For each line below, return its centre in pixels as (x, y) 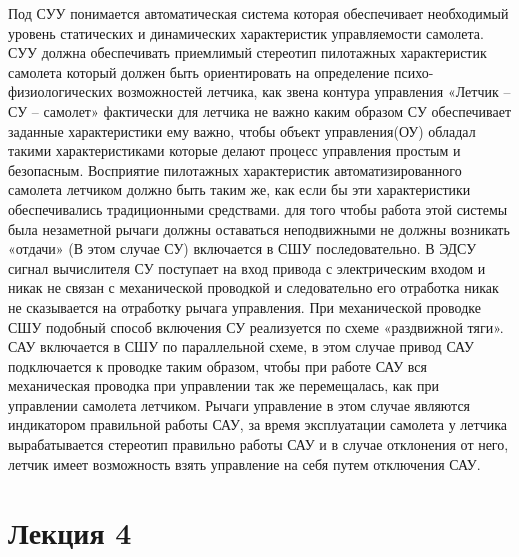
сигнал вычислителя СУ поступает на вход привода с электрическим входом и (247, 267)
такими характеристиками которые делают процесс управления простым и (234, 150)
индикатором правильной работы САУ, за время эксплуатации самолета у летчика (257, 424)
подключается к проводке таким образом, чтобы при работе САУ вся (218, 365)
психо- (414, 71)
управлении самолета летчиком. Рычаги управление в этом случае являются (239, 404)
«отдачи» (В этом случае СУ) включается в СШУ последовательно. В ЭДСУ (242, 248)
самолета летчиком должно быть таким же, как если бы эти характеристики (239, 189)
